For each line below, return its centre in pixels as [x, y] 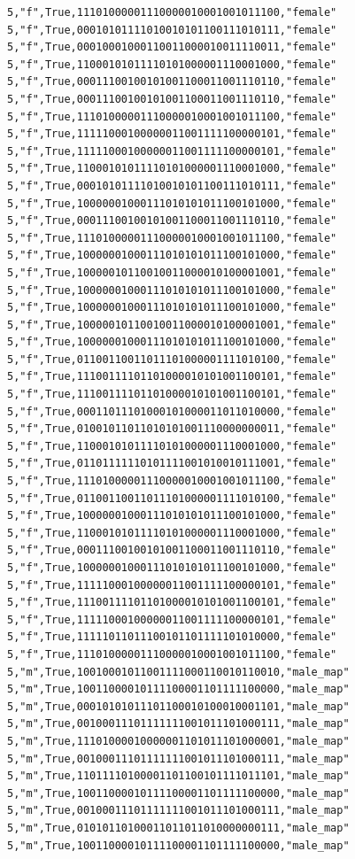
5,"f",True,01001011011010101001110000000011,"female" [172, 429]
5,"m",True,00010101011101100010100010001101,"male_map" [178, 706]
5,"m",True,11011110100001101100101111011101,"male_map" [178, 776]
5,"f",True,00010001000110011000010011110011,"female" [172, 47]
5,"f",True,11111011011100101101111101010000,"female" [172, 637]
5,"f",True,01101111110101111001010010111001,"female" [172, 464]
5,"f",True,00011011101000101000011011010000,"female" [172, 411]
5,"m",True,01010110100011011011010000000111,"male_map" [178, 828]
